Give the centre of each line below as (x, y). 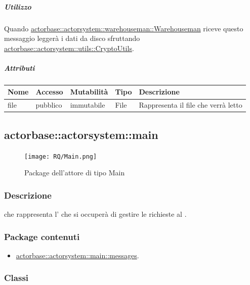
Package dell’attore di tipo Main (75, 173)
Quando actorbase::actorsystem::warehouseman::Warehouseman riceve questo (124, 28)
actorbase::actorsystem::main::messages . (77, 255)
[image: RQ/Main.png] (61, 156)
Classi (16, 278)
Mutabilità (89, 92)
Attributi (19, 67)
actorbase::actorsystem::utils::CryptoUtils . (69, 48)
